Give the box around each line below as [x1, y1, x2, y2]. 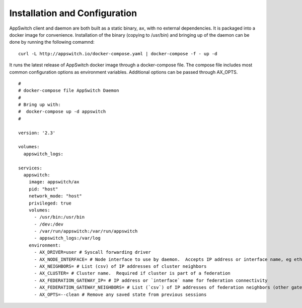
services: [18, 165, 42, 171]
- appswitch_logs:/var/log [34, 235, 101, 241]
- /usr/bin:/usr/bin [34, 214, 85, 220]
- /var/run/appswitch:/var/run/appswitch [34, 229, 138, 234]
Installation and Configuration [9, 8, 137, 19]
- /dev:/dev [34, 221, 64, 227]
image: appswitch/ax [28, 179, 80, 185]
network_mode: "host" [28, 193, 83, 199]
